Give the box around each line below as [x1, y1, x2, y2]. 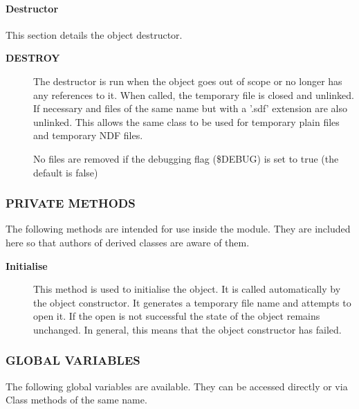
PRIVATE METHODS [6, 194, 136, 212]
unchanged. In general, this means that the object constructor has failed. [33, 322, 342, 336]
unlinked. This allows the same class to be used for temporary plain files [33, 114, 340, 129]
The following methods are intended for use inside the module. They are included [6, 221, 351, 236]
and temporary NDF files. [33, 128, 143, 143]
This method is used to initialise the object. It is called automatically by [33, 282, 341, 296]
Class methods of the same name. [6, 392, 147, 407]
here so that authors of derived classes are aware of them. [6, 235, 250, 249]
